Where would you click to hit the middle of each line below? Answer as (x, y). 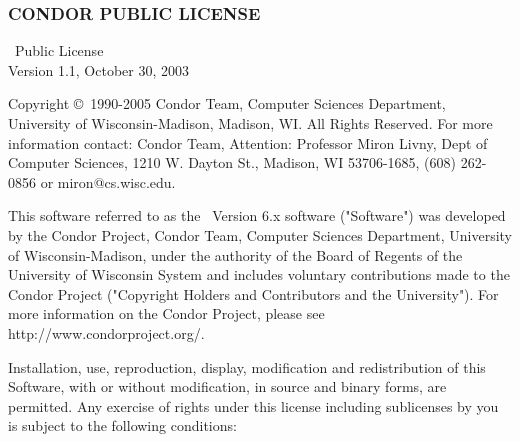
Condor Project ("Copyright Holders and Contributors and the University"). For (253, 293)
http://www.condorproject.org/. (106, 332)
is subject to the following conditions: (122, 425)
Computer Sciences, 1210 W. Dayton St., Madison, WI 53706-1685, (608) (232, 162)
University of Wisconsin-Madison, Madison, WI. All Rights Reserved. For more (250, 123)
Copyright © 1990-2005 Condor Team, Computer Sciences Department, (227, 103)
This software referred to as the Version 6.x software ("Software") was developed (257, 215)
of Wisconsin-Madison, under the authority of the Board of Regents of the (235, 254)
